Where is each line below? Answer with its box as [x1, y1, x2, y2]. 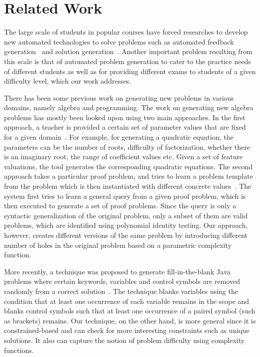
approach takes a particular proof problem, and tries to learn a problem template [4, 171, 253, 181]
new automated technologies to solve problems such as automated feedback [4, 36, 234, 47]
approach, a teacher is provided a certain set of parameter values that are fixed [4, 122, 246, 132]
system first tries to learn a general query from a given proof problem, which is [4, 190, 246, 201]
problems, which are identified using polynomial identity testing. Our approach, [4, 220, 248, 230]
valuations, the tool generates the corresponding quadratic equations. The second [4, 161, 253, 171]
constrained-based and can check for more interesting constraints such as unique [4, 325, 249, 335]
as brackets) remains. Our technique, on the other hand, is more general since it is [4, 315, 256, 325]
